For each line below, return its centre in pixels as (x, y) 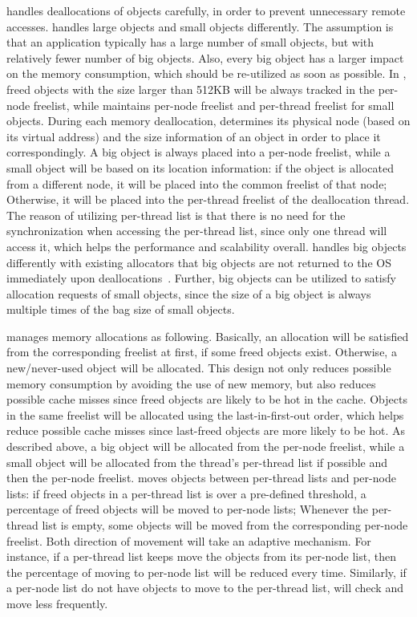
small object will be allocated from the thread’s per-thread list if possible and (197, 462)
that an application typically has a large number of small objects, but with (190, 42)
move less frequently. (57, 603)
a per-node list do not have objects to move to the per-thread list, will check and (205, 588)
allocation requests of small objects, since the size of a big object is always (189, 293)
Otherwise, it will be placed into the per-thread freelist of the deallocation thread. (208, 199)
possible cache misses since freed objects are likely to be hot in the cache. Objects (207, 399)
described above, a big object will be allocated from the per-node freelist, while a (206, 447)
